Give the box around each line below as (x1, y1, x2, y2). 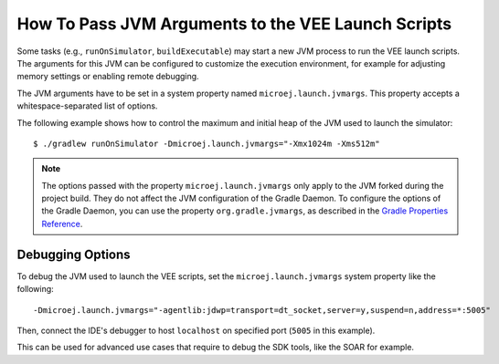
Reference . (41, 218, 83, 229)
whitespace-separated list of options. (16, 100, 158, 111)
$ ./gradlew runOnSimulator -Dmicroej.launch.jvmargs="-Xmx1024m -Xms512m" (33, 138, 380, 149)
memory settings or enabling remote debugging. (16, 71, 200, 82)
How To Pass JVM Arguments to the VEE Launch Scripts (16, 14, 452, 34)
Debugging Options (16, 246, 132, 262)
